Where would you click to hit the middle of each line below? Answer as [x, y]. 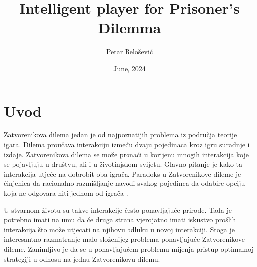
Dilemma [129, 28]
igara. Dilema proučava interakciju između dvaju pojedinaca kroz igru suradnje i [127, 144]
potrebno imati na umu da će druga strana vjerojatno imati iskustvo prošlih [120, 220]
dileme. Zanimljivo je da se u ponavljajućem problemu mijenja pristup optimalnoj [129, 248]
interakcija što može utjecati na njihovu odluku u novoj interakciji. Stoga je [119, 229]
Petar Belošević [129, 51]
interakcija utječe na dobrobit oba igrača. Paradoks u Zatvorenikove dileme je [123, 173]
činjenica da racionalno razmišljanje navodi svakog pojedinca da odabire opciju [125, 183]
